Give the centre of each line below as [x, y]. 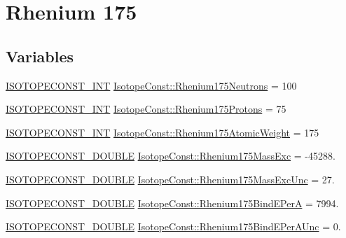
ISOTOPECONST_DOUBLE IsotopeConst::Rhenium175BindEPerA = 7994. [172, 203]
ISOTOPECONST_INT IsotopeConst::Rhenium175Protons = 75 [146, 109]
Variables [40, 56]
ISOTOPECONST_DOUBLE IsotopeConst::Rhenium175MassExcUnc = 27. [170, 179]
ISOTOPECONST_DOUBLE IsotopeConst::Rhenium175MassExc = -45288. [171, 156]
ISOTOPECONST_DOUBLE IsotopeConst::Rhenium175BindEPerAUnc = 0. [173, 226]
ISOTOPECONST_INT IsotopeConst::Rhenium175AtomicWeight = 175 [162, 132]
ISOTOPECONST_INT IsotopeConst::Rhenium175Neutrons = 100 [151, 85]
